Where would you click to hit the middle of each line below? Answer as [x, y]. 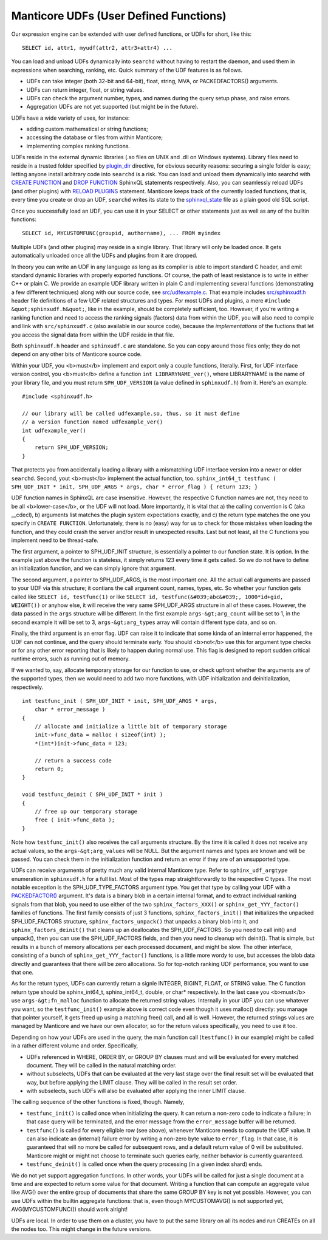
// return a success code [73, 760]
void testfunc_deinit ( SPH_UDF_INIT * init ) [93, 795]
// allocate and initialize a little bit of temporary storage [131, 727]
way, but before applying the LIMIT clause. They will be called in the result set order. [132, 1082]
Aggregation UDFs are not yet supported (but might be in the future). [112, 107]
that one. [22, 972]
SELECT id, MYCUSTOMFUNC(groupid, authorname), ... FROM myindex [121, 233]
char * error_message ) [70, 710]
